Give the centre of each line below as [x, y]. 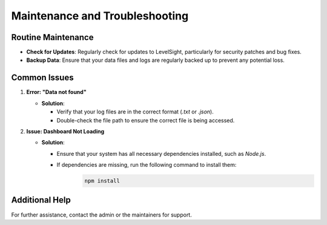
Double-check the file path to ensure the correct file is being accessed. [146, 120]
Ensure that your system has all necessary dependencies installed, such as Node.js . [161, 153]
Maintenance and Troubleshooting [100, 16]
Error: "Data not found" [57, 92]
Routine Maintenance [52, 37]
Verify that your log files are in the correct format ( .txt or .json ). [135, 112]
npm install [102, 181]
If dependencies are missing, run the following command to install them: [147, 165]
